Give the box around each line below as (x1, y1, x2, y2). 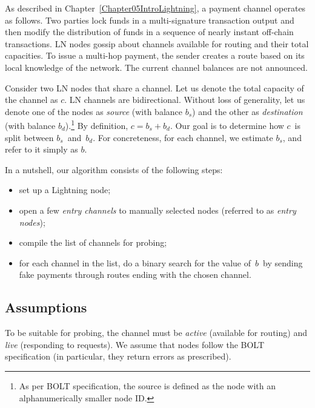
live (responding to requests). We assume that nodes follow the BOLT (5, 338, 265, 350)
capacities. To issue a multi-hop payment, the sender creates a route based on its (5, 49, 305, 62)
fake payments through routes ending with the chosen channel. (19, 268, 251, 281)
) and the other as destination (192, 105, 303, 117)
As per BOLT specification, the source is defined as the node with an (19, 379, 276, 392)
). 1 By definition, (65, 117, 128, 131)
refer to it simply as (5, 143, 78, 156)
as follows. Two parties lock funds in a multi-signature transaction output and (5, 13, 294, 26)
